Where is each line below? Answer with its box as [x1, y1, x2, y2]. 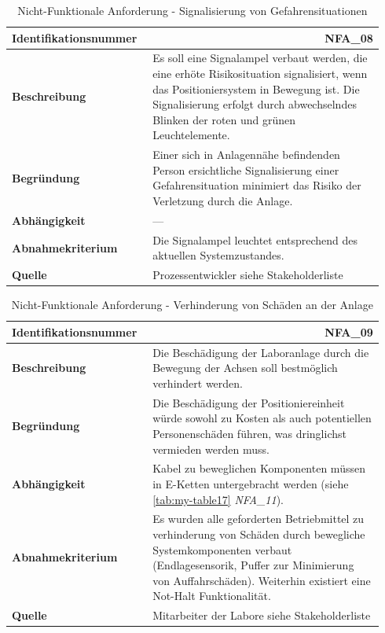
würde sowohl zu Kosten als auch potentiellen [152, 410, 372, 426]
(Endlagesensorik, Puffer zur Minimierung [152, 557, 354, 573]
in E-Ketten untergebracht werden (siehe [152, 475, 349, 491]
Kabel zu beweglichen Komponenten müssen [152, 460, 365, 477]
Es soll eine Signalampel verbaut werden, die [152, 50, 368, 66]
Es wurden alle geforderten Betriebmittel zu [152, 510, 365, 527]
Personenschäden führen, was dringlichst [152, 425, 346, 441]
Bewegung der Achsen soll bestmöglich [152, 359, 338, 376]
